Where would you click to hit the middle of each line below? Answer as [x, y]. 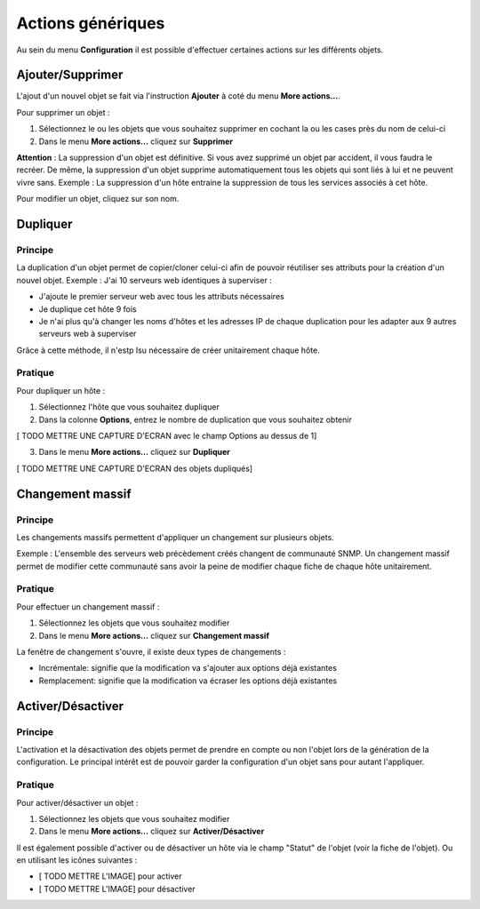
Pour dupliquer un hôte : [61, 390]
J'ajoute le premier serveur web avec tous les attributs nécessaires [161, 297]
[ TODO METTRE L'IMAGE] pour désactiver [117, 889]
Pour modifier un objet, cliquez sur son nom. [98, 199]
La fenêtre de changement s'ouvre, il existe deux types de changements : [151, 652]
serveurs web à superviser [88, 334]
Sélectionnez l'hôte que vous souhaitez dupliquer [129, 407]
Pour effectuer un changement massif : [88, 606]
